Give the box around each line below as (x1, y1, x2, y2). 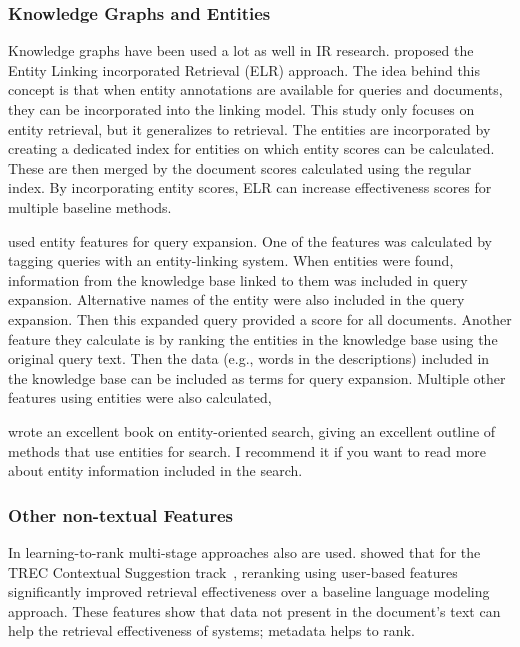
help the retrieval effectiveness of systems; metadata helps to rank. (8, 620, 415, 641)
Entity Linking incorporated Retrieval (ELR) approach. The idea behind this (8, 59, 481, 80)
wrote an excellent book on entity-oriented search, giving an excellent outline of (8, 420, 496, 441)
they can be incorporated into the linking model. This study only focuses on (8, 99, 475, 119)
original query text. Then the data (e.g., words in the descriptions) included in (8, 348, 490, 369)
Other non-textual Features (8, 502, 233, 527)
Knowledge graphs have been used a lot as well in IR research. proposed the (8, 40, 474, 61)
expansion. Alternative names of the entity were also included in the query (8, 289, 465, 310)
